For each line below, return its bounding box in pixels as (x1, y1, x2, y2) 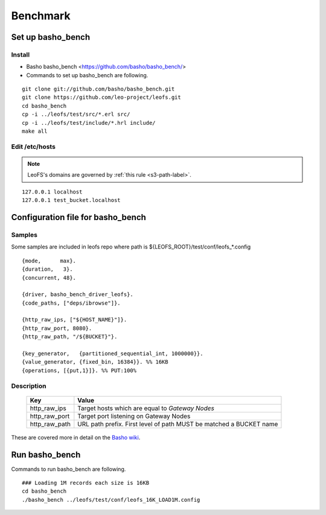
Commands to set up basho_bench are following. (26, 71, 149, 78)
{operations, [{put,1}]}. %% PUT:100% (22, 367, 137, 374)
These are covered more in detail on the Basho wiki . (11, 434, 141, 441)
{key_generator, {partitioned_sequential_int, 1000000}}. (22, 350, 203, 357)
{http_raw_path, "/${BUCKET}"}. (22, 333, 118, 340)
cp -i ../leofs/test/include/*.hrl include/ (22, 119, 156, 126)
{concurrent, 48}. (22, 274, 77, 281)
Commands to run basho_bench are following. (11, 465, 126, 473)
